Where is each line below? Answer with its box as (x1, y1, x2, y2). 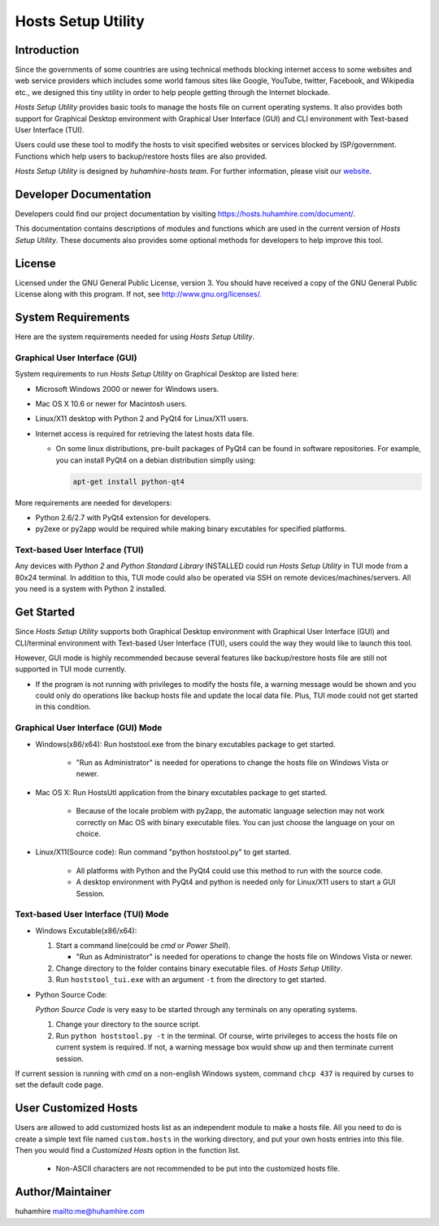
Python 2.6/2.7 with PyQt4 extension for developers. (35, 512, 211, 522)
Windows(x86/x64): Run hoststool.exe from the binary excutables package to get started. (35, 739, 336, 749)
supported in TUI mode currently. (15, 664, 127, 674)
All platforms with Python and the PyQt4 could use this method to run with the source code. (76, 866, 383, 876)
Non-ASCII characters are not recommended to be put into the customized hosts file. (55, 1163, 341, 1174)
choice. (76, 828, 102, 838)
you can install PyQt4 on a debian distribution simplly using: (55, 455, 256, 465)
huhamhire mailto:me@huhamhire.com (15, 1206, 146, 1216)
